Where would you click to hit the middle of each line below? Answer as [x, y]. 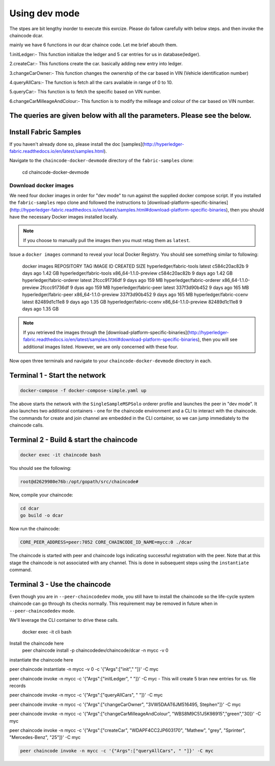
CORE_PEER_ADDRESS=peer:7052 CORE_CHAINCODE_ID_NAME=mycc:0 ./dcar [106, 542]
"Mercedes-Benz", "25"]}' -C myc [45, 737]
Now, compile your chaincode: [41, 495]
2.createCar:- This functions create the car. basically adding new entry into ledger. [96, 64]
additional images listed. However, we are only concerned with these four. [101, 347]
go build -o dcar [42, 516]
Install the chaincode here [37, 643]
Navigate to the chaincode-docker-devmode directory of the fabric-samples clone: [102, 161]
